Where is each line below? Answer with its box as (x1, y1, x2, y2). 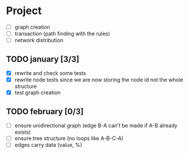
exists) (14, 129, 31, 135)
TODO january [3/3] (6, 54, 80, 64)
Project (6, 4, 42, 18)
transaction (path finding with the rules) (14, 30, 110, 37)
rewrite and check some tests (14, 69, 87, 77)
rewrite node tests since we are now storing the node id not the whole (14, 76, 183, 83)
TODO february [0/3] (6, 107, 84, 117)
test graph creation (14, 89, 61, 96)
